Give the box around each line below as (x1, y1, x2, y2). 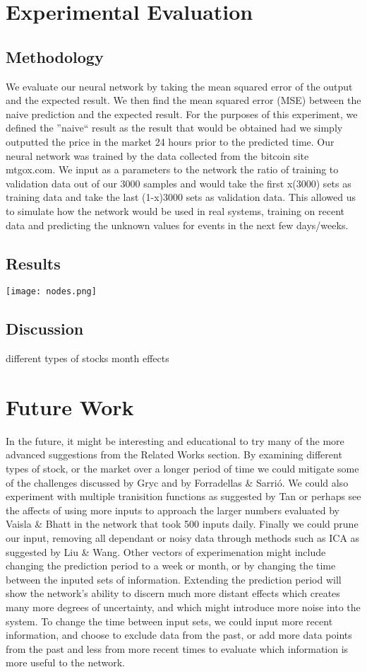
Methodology (6, 45, 104, 67)
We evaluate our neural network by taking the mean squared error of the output (6, 79, 353, 93)
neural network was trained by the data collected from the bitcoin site (6, 148, 309, 163)
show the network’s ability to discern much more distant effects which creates (6, 586, 340, 601)
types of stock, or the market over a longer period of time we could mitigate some (6, 461, 359, 476)
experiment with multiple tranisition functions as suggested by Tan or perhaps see (6, 489, 361, 504)
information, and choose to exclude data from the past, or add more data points (6, 627, 352, 642)
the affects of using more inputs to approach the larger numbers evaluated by (6, 502, 339, 517)
